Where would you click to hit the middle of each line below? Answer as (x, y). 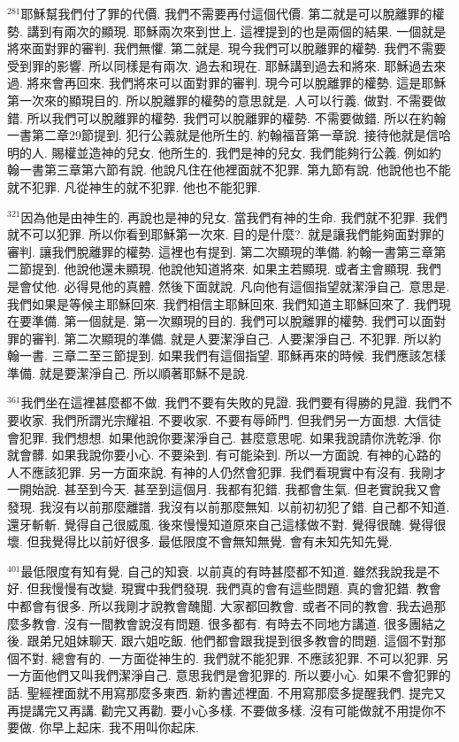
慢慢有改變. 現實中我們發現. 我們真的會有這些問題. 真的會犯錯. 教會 (246, 588)
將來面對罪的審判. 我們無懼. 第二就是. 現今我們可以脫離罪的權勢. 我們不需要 (227, 48)
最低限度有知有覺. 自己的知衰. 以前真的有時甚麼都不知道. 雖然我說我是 (224, 571)
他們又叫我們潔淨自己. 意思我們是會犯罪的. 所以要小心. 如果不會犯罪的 (247, 675)
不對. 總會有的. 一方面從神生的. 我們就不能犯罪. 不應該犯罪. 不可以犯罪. (226, 657)
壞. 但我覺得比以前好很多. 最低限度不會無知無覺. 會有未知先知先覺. (200, 541)
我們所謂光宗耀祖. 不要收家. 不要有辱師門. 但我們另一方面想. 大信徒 (246, 420)
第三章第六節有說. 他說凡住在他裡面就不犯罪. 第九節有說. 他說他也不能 (247, 170)
